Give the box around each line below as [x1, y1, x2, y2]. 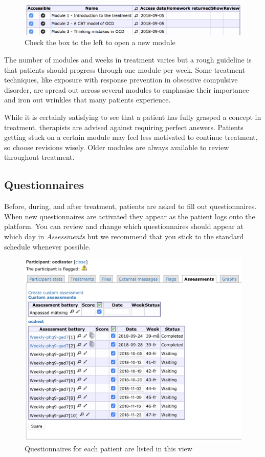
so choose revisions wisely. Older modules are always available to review [4, 141, 229, 152]
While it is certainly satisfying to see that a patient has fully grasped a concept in [4, 112, 261, 122]
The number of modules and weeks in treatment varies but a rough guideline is [4, 54, 252, 65]
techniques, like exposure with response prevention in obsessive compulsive [4, 74, 238, 85]
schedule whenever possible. [4, 241, 91, 252]
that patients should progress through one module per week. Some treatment [4, 64, 246, 75]
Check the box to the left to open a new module [25, 37, 175, 48]
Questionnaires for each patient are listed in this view [25, 443, 192, 453]
